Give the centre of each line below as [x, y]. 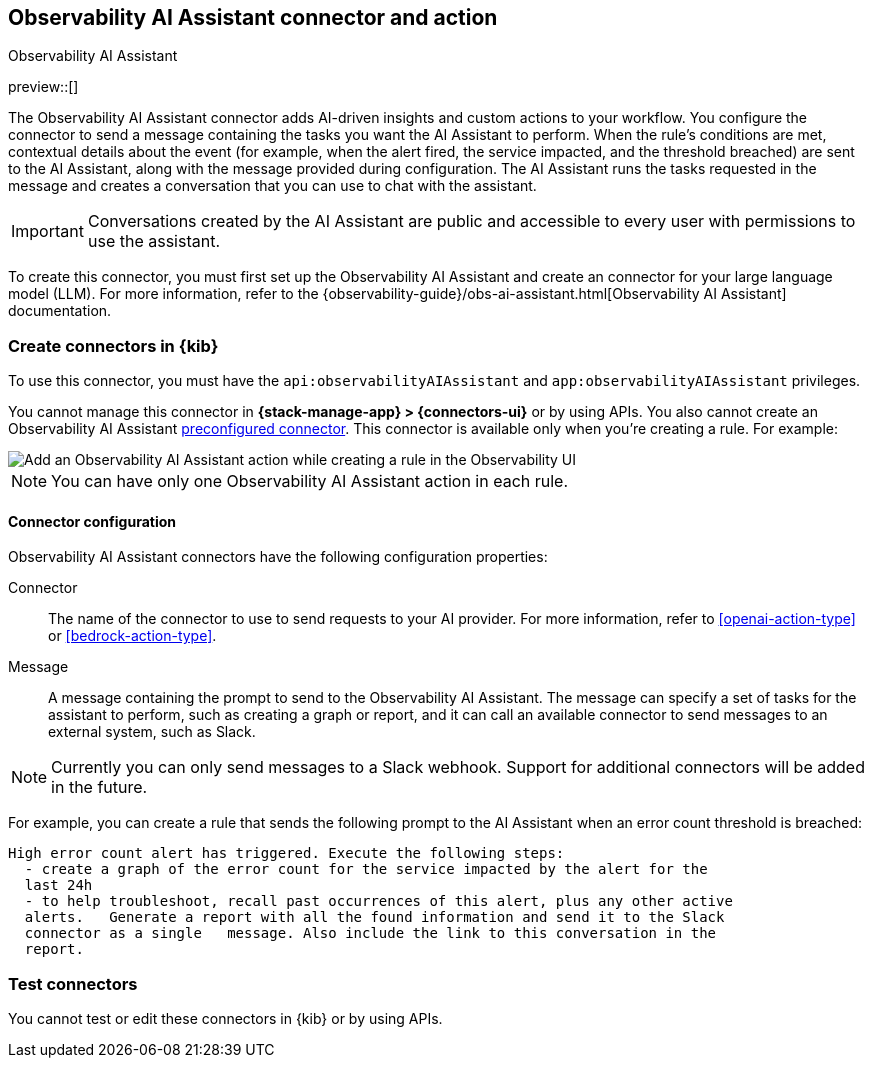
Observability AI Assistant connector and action [253, 17]
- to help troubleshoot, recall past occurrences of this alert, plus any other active [378, 901]
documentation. [60, 311]
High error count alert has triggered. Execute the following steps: [286, 853]
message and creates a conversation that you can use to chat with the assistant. [272, 186]
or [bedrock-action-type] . [132, 636]
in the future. [99, 787]
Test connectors [73, 983]
